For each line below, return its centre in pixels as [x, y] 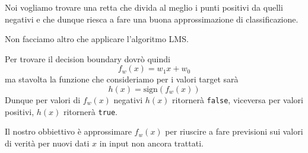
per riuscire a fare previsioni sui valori [234, 131]
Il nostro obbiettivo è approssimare [68, 131]
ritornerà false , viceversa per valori [238, 99]
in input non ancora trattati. [151, 143]
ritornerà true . [91, 111]
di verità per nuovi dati [47, 143]
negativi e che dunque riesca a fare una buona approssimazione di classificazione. [152, 19]
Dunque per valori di [43, 99]
